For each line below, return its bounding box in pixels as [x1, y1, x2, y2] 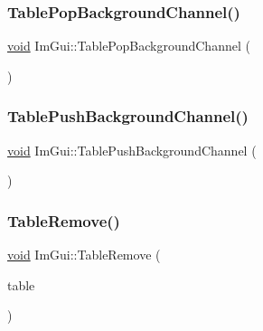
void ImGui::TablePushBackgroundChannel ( [7, 140, 257, 159]
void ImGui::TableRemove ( [7, 245, 161, 264]
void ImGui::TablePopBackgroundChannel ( [7, 36, 250, 55]
